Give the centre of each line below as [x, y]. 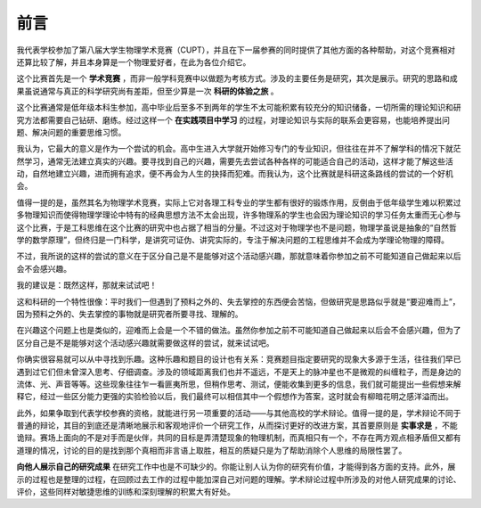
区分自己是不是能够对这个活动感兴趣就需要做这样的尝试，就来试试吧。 [145, 342]
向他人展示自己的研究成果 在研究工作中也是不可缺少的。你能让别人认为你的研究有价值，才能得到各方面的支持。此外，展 [236, 467]
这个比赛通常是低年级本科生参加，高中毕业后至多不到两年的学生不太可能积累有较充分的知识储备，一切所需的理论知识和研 [239, 108]
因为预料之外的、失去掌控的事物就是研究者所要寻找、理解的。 [130, 314]
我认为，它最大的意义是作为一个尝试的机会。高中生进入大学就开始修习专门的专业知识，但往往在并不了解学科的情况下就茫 [239, 149]
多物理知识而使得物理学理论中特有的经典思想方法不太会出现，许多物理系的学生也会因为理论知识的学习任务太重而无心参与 [239, 215]
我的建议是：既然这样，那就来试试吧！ [87, 285]
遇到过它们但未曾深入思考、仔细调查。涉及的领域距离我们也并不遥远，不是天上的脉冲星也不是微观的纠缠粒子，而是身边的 [239, 372]
